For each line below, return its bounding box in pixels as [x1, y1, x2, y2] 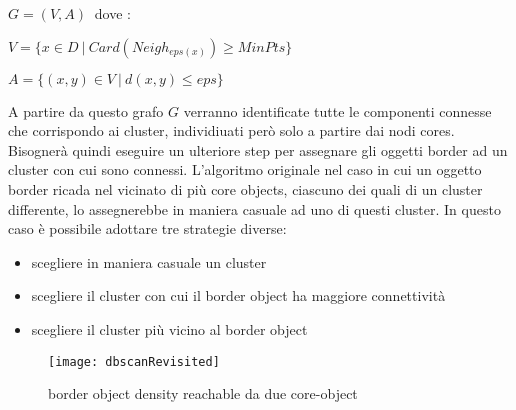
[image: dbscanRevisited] [48, 354, 220, 369]
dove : [94, 3, 131, 23]
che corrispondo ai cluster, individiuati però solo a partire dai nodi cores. [8, 120, 455, 141]
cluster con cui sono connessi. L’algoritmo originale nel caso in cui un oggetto [8, 159, 482, 180]
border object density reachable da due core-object [48, 383, 358, 404]
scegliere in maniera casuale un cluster [31, 251, 267, 272]
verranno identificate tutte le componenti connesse [183, 100, 492, 121]
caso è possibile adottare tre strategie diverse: [8, 218, 287, 239]
